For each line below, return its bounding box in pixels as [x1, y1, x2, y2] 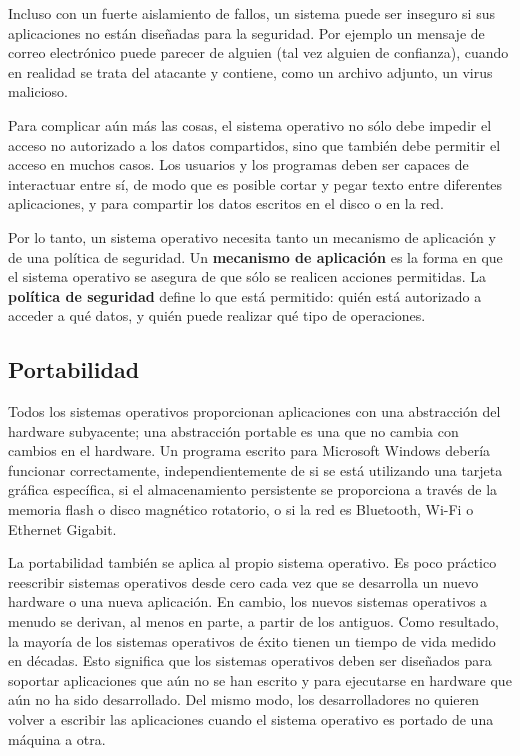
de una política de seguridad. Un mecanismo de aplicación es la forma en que [8, 246, 503, 267]
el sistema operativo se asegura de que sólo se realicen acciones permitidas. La [8, 266, 487, 287]
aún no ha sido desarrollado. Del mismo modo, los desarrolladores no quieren [8, 689, 480, 710]
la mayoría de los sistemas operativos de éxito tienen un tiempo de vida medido [8, 630, 496, 651]
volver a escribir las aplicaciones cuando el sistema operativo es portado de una [8, 709, 494, 730]
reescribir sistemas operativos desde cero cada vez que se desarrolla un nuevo [8, 571, 479, 592]
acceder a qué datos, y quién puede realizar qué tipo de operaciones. [8, 305, 426, 326]
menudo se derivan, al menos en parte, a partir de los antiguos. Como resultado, [8, 611, 499, 632]
